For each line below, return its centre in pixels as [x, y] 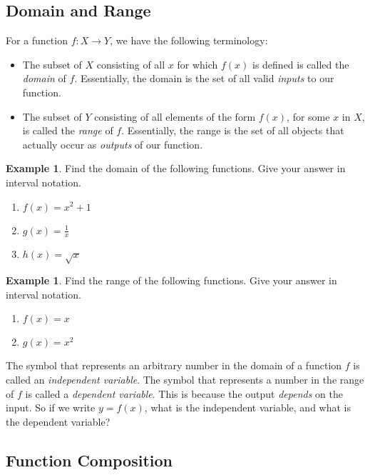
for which [197, 64]
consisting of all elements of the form [175, 116]
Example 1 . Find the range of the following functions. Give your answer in [171, 280]
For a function [37, 40]
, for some [308, 116]
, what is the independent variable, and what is [247, 407]
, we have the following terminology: [189, 40]
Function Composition [89, 460]
